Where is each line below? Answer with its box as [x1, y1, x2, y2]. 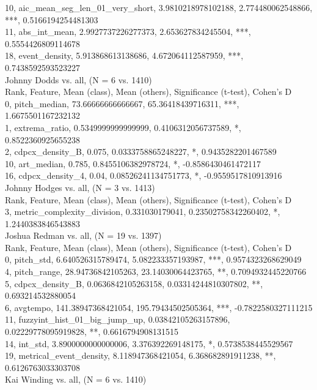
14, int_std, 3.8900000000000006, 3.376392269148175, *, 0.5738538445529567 [5, 337, 293, 350]
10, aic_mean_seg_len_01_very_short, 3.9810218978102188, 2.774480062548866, [5, 1, 313, 13]
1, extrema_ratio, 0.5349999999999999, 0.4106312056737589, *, [5, 121, 241, 133]
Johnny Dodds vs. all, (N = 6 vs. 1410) [5, 73, 152, 86]
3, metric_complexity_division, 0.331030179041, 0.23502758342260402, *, [5, 205, 280, 218]
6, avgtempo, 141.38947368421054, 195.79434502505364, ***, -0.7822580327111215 [5, 301, 313, 313]
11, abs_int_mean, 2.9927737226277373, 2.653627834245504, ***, [5, 25, 251, 38]
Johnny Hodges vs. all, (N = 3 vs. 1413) [5, 181, 155, 193]
